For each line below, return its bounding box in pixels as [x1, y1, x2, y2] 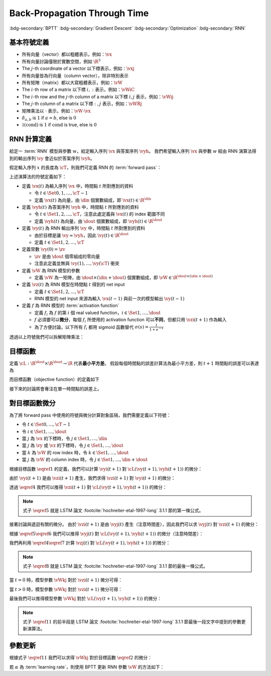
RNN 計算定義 [9, 135, 52, 143]
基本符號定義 [9, 38, 49, 47]
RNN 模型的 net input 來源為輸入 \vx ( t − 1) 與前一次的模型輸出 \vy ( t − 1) [34, 296, 185, 302]
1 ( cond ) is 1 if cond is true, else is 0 [22, 122, 97, 128]
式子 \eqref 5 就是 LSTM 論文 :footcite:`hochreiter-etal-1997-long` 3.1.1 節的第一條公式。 [23, 508, 204, 514]
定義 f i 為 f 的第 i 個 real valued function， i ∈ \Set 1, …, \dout [34, 309, 161, 317]
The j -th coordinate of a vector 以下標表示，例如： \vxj [22, 65, 135, 71]
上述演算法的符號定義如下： [9, 174, 67, 180]
